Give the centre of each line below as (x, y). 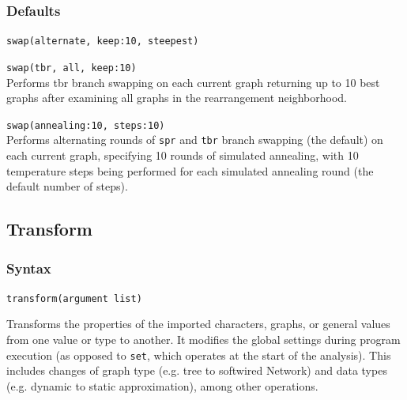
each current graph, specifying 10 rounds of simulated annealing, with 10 (183, 155)
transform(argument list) (74, 298)
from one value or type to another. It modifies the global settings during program (203, 340)
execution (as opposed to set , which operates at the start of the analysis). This (199, 355)
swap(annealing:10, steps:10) (86, 125)
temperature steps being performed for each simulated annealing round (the (190, 170)
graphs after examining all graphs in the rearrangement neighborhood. (177, 98)
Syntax (29, 268)
